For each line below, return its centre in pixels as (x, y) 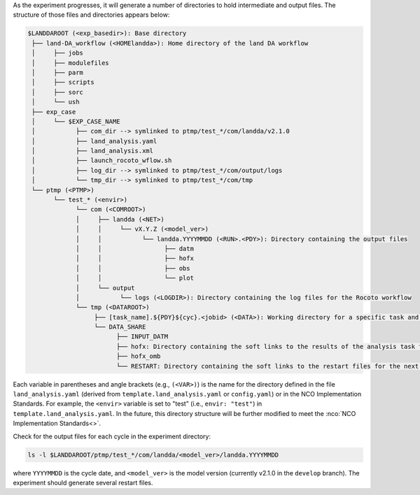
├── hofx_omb (138, 356)
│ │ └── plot (135, 278)
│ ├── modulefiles (71, 63)
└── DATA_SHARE (120, 327)
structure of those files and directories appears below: (91, 15)
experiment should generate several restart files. (83, 482)
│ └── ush (56, 102)
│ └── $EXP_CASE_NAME (76, 121)
